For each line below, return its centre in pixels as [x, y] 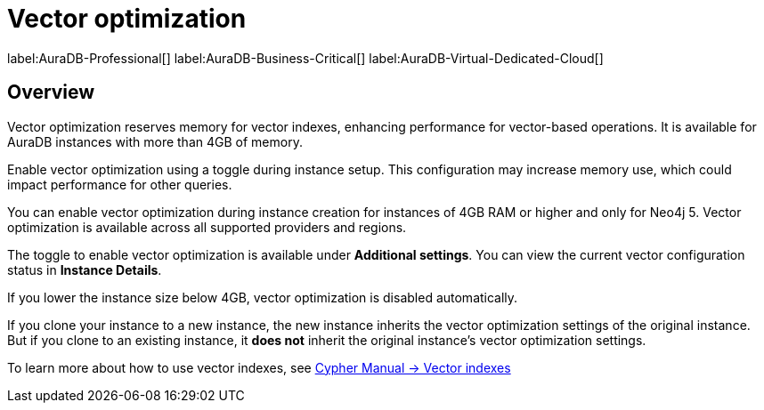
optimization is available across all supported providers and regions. [207, 227]
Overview [51, 92]
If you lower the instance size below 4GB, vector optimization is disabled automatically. [263, 297]
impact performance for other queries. [120, 184]
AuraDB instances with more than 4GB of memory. [155, 141]
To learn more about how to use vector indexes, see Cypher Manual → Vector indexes [259, 367]
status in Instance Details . [85, 269]
